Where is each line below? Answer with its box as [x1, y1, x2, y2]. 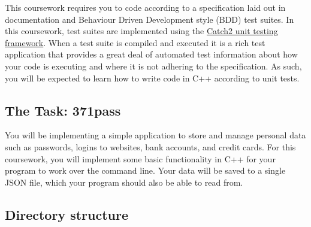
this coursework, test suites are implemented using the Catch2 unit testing [5, 25, 278, 37]
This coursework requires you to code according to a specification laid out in [5, 1, 286, 13]
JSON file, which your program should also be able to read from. [5, 175, 243, 188]
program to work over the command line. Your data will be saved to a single [5, 164, 286, 177]
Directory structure [5, 205, 129, 223]
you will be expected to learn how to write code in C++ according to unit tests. [5, 71, 300, 84]
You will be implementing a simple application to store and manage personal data [5, 129, 306, 141]
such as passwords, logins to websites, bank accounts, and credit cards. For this [5, 140, 296, 153]
